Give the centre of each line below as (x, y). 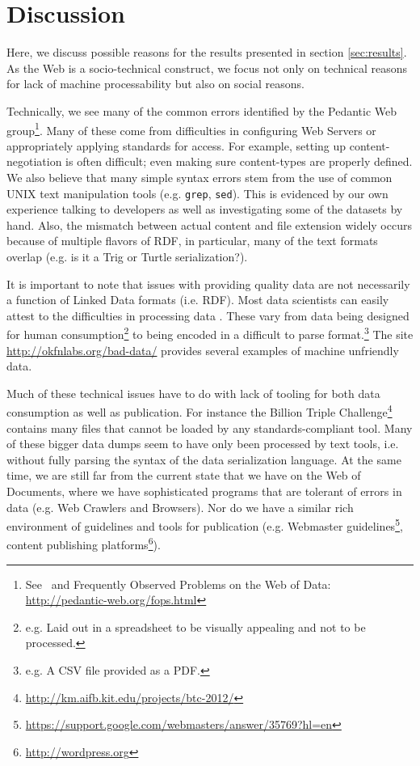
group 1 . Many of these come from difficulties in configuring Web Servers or (191, 129)
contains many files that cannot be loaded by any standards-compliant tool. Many (210, 427)
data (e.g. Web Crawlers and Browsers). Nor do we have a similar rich (180, 507)
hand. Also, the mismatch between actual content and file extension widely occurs (209, 224)
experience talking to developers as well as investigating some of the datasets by (205, 209)
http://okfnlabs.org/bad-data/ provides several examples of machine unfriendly (203, 350)
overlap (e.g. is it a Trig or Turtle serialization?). (127, 256)
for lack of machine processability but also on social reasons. (155, 84)
